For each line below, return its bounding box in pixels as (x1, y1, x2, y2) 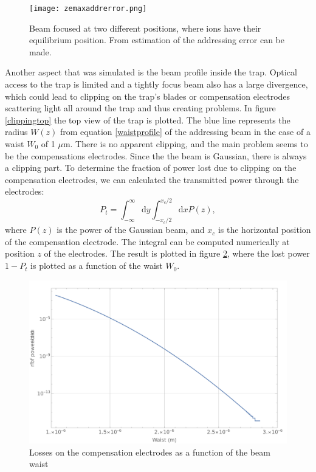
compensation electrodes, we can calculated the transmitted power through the (5, 173, 299, 186)
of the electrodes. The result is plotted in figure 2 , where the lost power (44, 247, 310, 260)
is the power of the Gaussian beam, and (57, 223, 205, 236)
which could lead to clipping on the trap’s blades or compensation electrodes (5, 89, 290, 102)
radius (5, 125, 28, 138)
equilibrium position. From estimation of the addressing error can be (29, 33, 284, 46)
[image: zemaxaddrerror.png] (29, 4, 147, 13)
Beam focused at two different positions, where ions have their (29, 21, 261, 34)
